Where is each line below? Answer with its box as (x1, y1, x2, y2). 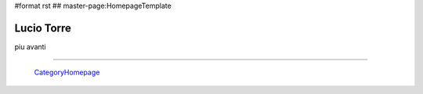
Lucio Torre (14, 21, 72, 34)
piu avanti (14, 42, 46, 51)
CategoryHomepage (34, 67, 100, 78)
